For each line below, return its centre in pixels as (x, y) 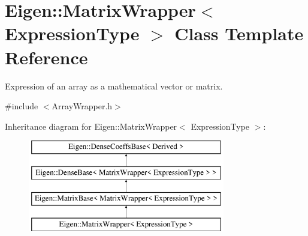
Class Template (239, 33)
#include (22, 106)
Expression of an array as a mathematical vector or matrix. (114, 86)
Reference (46, 57)
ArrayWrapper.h (82, 106)
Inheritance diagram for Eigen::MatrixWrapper (91, 126)
